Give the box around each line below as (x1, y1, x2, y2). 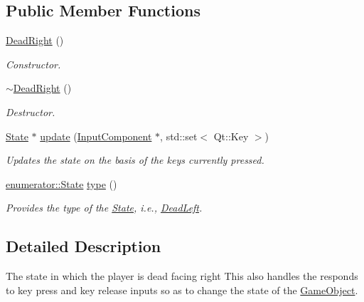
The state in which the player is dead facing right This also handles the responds (6, 269, 358, 283)
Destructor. (6, 104, 55, 119)
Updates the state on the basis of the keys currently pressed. (6, 152, 264, 167)
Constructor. (6, 56, 61, 71)
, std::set (160, 128, 198, 143)
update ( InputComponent (40, 128, 152, 143)
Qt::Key (213, 128, 249, 143)
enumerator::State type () (6, 176, 117, 191)
